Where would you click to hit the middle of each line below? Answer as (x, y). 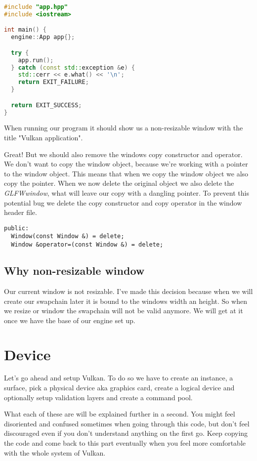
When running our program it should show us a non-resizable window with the (124, 128)
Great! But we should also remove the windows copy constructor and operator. (123, 154)
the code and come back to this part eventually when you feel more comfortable (125, 443)
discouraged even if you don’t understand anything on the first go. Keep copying (126, 433)
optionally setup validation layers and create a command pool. (98, 397)
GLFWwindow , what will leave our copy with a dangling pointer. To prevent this (127, 193)
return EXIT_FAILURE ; (53, 82)
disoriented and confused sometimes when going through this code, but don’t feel (127, 423)
